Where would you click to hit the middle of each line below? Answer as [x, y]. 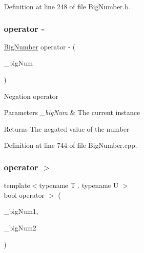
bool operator [24, 195]
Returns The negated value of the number [67, 128]
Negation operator [31, 96]
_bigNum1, [21, 211]
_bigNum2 [20, 227]
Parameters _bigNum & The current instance [72, 112]
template [17, 185]
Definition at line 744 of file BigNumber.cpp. [71, 145]
